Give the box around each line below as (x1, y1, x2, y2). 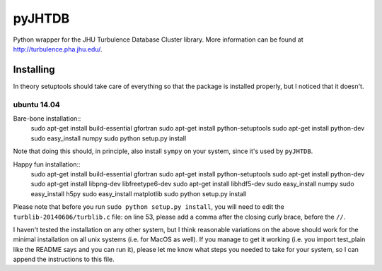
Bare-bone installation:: (13, 114, 81, 123)
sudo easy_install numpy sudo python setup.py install (30, 134, 187, 143)
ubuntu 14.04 (13, 100, 60, 109)
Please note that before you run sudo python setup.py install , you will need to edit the (13, 203, 284, 211)
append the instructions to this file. (13, 255, 115, 264)
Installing (13, 64, 56, 76)
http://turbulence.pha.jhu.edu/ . (13, 44, 103, 53)
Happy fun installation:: (13, 159, 81, 169)
